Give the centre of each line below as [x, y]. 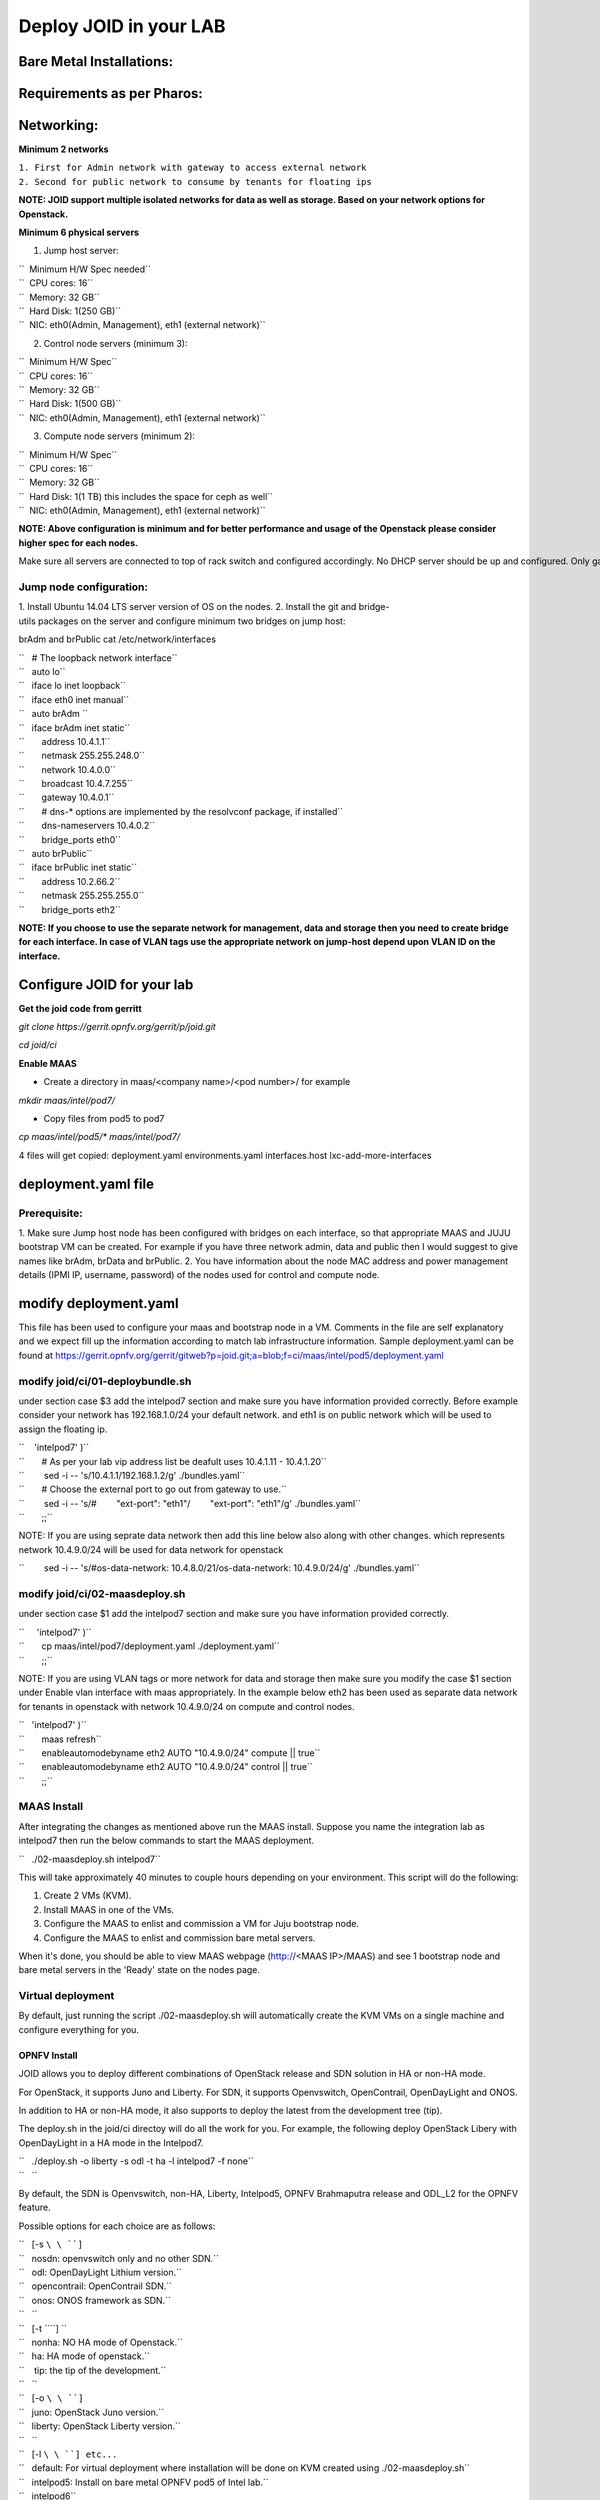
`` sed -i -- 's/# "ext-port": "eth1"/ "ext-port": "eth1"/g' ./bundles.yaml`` [190, 1503]
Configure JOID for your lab [106, 984]
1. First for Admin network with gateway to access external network [192, 168]
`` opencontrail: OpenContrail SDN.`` [95, 2286]
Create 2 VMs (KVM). [87, 1896]
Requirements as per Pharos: [111, 93]
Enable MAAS [47, 1063]
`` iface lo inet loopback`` [72, 686]
